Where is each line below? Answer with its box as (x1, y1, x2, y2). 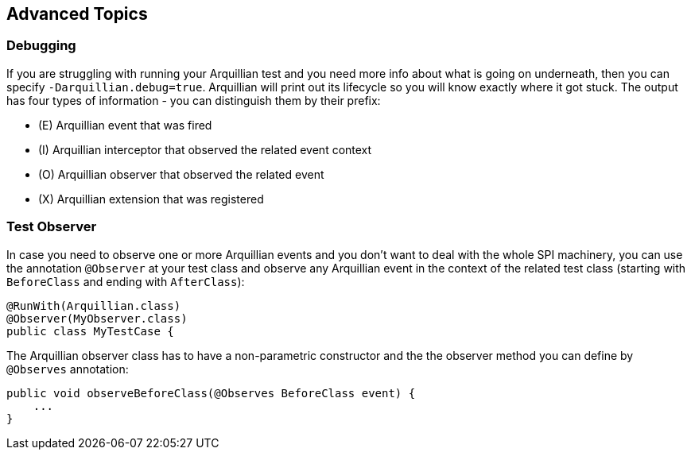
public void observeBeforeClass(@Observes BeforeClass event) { (6, 386, 416, 400)
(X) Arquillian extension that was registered (38, 191, 264, 206)
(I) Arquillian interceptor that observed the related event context (38, 142, 372, 157)
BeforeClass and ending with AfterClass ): (6, 274, 245, 288)
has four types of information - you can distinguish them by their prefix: (6, 93, 381, 107)
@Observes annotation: (6, 361, 129, 376)
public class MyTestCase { (6, 324, 174, 338)
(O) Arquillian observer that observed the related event (38, 167, 324, 181)
